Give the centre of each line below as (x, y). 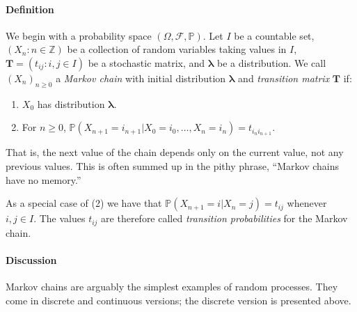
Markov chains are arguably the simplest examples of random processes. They (172, 286)
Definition (30, 9)
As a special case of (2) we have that (84, 203)
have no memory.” (43, 179)
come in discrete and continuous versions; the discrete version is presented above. (178, 300)
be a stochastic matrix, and (146, 62)
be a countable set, (274, 35)
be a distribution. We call (272, 62)
